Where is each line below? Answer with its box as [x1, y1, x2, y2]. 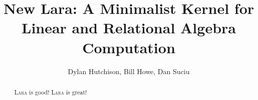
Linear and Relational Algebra [22, 17, 236, 38]
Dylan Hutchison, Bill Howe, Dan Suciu [68, 66, 190, 76]
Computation [82, 37, 175, 57]
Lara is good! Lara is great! [14, 88, 87, 96]
